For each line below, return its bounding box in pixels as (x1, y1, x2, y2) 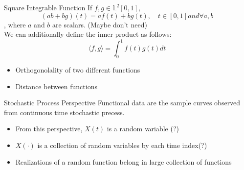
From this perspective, (15, 123, 83, 134)
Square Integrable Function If (4, 2, 92, 12)
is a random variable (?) (107, 123, 179, 134)
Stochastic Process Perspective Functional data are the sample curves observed (4, 97, 241, 108)
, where (4, 19, 26, 29)
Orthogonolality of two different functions (15, 65, 140, 75)
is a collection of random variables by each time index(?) (37, 140, 207, 150)
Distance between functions (15, 81, 97, 91)
